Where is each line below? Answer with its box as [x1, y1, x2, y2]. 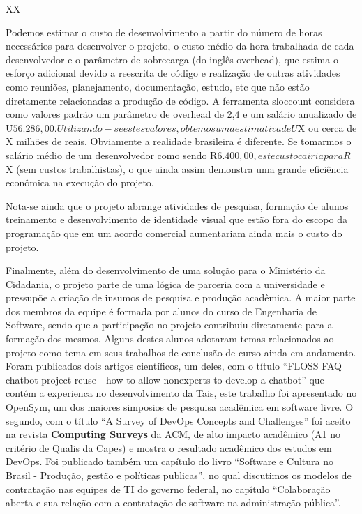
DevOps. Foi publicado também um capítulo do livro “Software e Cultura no [6, 454, 334, 469]
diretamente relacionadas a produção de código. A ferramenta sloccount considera [6, 93, 355, 107]
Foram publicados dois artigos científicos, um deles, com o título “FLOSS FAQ [6, 358, 342, 373]
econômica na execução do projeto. [6, 175, 154, 190]
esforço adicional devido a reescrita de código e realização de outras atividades [6, 66, 340, 80]
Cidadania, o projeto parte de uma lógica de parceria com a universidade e [6, 276, 325, 291]
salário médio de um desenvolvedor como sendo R [6, 147, 218, 162]
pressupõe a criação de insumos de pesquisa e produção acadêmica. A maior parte [6, 290, 356, 305]
